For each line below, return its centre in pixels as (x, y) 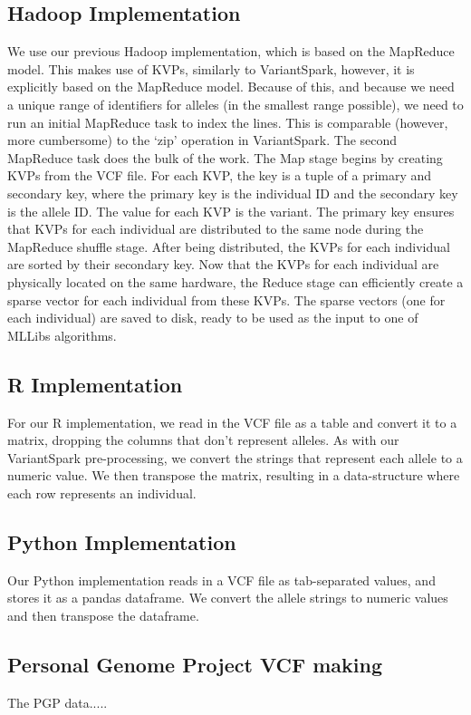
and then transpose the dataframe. (103, 615)
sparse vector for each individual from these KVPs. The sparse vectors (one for (226, 300)
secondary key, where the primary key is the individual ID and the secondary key (233, 193)
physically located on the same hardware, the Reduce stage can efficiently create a (235, 281)
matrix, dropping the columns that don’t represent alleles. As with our (203, 440)
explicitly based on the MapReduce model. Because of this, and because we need (231, 87)
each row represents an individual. (102, 493)
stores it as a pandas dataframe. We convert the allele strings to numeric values (228, 598)
